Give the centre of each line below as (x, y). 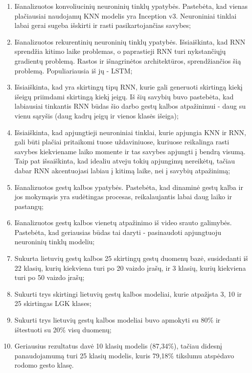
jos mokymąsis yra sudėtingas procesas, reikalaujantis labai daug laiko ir (123, 197)
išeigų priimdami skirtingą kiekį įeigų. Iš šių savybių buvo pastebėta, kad (124, 96)
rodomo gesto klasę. (44, 365)
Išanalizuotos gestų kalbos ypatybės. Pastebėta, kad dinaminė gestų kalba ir (129, 187)
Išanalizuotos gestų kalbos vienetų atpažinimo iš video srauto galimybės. (123, 222)
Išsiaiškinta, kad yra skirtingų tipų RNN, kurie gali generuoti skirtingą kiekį (128, 87)
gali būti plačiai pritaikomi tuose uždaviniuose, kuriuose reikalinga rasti (122, 142)
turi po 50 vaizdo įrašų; (49, 277)
